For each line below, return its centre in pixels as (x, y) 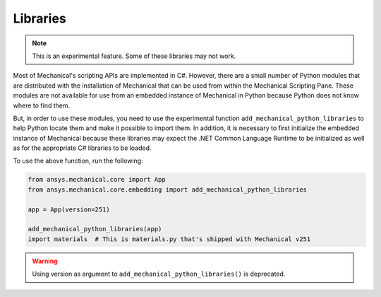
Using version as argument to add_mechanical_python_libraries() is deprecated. (159, 274)
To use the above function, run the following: (78, 161)
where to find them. (42, 105)
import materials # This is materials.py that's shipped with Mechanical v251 (169, 239)
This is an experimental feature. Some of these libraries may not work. (134, 56)
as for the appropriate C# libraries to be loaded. (82, 148)
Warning (45, 261)
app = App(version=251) (69, 209)
